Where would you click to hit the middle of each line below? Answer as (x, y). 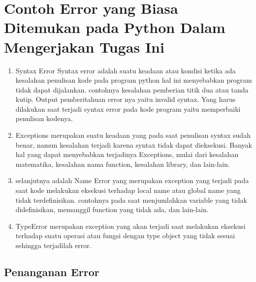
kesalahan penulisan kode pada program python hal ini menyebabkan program (134, 80)
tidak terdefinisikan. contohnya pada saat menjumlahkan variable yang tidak (131, 200)
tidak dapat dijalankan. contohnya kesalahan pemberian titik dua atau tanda (132, 89)
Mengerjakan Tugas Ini (84, 47)
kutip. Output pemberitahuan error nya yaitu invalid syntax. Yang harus (126, 99)
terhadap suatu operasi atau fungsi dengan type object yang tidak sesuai (125, 235)
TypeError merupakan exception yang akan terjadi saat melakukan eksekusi (130, 226)
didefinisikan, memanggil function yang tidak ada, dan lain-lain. (112, 209)
